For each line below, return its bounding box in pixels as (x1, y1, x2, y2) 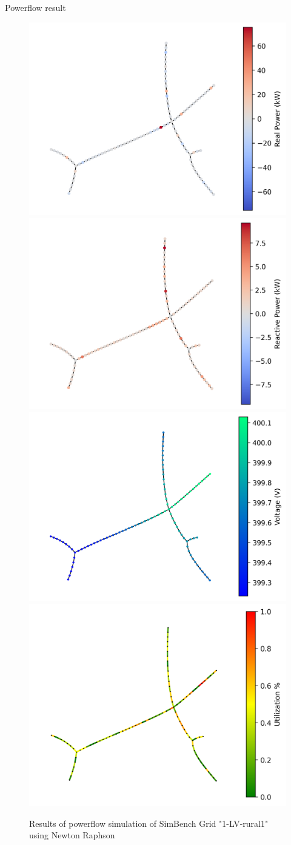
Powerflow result (5, 1, 66, 13)
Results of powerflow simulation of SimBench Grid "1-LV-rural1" (29, 817, 269, 829)
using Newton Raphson (29, 829, 115, 841)
